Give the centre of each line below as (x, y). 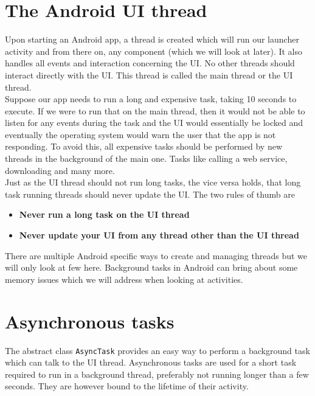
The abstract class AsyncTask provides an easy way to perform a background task (157, 350)
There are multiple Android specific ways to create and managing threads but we (156, 255)
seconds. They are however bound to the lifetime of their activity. (127, 386)
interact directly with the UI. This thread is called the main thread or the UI (149, 75)
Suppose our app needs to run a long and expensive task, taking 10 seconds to (151, 99)
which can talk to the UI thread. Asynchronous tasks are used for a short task (151, 362)
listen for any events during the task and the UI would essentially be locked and (154, 123)
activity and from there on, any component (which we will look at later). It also (154, 51)
